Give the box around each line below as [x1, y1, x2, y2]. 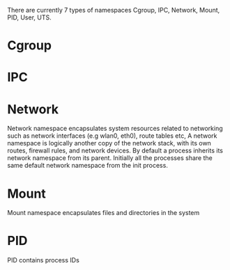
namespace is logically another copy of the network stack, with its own [7, 139, 211, 148]
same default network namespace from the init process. [7, 161, 169, 170]
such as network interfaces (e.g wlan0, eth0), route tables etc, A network [7, 132, 217, 140]
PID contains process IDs [7, 256, 80, 264]
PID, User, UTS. [7, 13, 52, 22]
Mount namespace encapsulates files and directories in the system [7, 209, 200, 217]
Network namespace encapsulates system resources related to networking [7, 125, 223, 133]
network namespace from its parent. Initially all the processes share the [7, 154, 213, 162]
